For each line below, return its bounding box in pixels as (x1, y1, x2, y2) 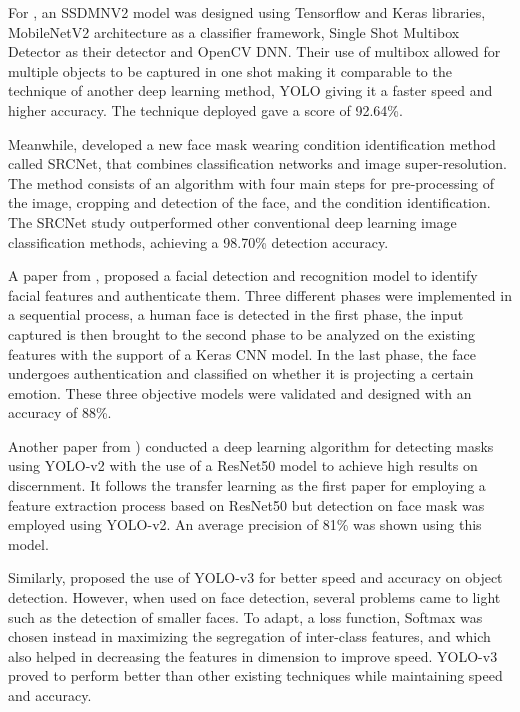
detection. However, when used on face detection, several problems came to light (8, 587, 501, 608)
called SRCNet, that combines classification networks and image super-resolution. (8, 153, 507, 174)
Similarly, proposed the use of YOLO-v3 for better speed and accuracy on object (8, 567, 503, 588)
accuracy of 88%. (8, 402, 112, 423)
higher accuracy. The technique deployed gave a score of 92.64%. (8, 99, 403, 120)
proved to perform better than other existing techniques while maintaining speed (8, 665, 503, 686)
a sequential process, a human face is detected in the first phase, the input (8, 304, 464, 325)
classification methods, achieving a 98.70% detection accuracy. (8, 231, 389, 252)
